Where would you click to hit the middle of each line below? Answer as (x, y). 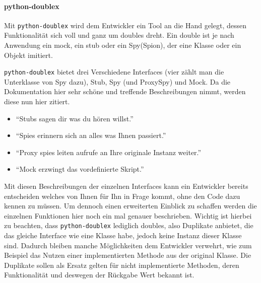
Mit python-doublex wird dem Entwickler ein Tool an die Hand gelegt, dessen (125, 25)
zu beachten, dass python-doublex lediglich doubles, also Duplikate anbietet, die (129, 225)
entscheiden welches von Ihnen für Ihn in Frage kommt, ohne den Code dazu (122, 196)
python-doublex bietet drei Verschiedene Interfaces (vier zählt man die (114, 72)
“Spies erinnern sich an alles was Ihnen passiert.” (91, 135)
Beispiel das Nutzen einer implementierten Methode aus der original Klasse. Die (128, 255)
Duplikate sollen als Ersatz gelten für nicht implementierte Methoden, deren (122, 265)
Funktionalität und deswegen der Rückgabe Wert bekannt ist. (99, 275)
